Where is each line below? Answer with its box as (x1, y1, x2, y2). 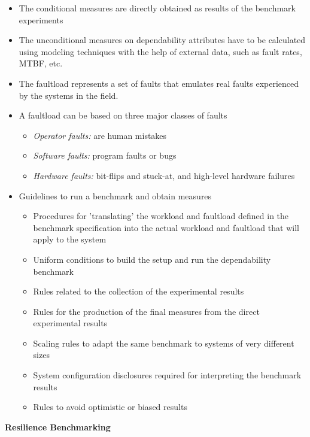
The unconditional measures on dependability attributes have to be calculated (19, 34, 306, 46)
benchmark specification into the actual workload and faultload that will (33, 221, 299, 233)
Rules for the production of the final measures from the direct (33, 305, 260, 317)
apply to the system (33, 233, 107, 245)
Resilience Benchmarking (5, 420, 111, 433)
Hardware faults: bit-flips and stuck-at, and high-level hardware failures (33, 169, 295, 181)
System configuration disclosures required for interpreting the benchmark (33, 369, 302, 381)
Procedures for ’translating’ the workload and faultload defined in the (33, 210, 289, 222)
